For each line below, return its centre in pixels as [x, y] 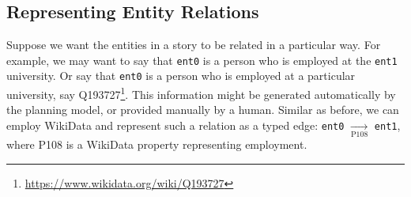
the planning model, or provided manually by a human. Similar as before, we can [203, 110]
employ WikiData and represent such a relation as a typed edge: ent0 [175, 125]
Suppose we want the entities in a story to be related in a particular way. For [194, 45]
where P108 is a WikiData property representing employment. [157, 144]
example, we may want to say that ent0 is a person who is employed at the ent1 [202, 60]
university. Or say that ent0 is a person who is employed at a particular [181, 76]
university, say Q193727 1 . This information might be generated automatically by [201, 93]
